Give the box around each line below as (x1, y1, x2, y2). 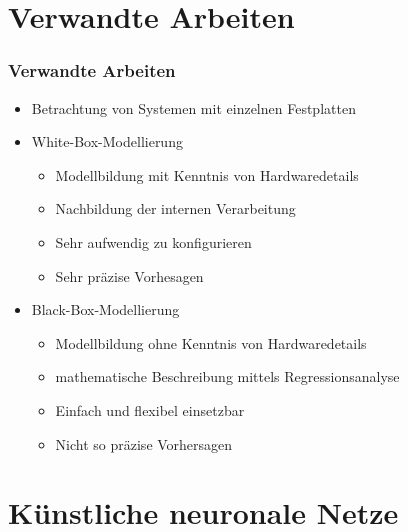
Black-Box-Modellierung (31, 299, 180, 320)
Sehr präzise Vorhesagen (55, 265, 204, 286)
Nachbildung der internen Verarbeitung (55, 198, 296, 219)
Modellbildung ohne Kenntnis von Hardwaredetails (55, 332, 367, 353)
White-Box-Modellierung (31, 131, 183, 152)
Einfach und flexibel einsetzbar (55, 399, 245, 420)
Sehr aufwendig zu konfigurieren (55, 231, 252, 252)
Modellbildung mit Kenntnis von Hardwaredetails (55, 164, 359, 185)
